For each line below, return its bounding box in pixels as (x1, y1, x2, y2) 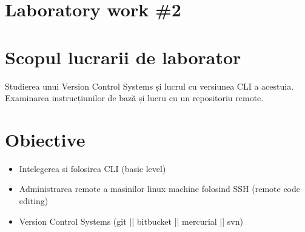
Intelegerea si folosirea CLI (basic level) (19, 162, 166, 174)
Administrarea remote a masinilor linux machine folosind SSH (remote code (19, 182, 300, 195)
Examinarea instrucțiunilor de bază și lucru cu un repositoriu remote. (5, 91, 264, 104)
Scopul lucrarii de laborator (5, 44, 241, 69)
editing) (19, 194, 49, 207)
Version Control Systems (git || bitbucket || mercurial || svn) (19, 214, 243, 227)
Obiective (5, 127, 85, 151)
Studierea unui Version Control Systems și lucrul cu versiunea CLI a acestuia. (5, 79, 294, 92)
